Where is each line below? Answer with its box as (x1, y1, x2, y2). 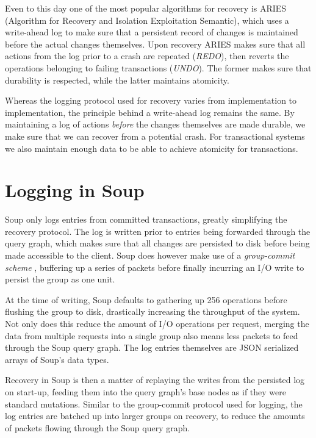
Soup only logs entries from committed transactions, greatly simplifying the (5, 213, 287, 226)
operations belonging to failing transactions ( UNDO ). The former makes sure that (5, 61, 312, 74)
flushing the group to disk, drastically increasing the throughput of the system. (5, 305, 300, 318)
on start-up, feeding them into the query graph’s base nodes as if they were (5, 385, 286, 398)
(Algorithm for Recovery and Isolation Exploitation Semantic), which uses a (5, 13, 289, 26)
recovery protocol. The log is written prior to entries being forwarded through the (5, 224, 311, 237)
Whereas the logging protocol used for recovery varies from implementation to (5, 94, 297, 107)
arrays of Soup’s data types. (5, 353, 109, 365)
